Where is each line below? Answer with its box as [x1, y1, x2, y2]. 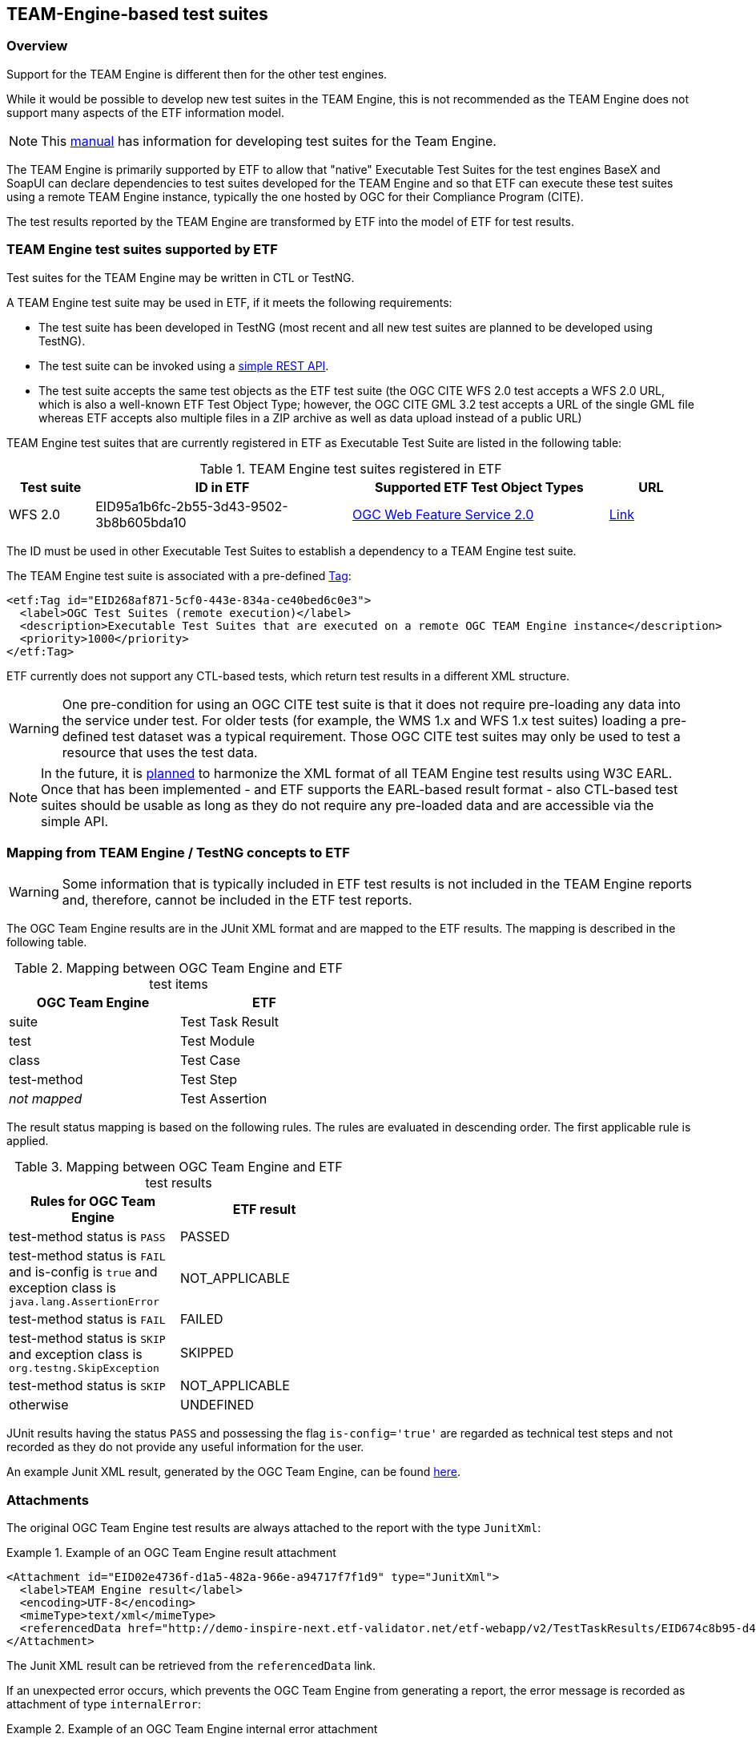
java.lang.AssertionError [9, 1296, 159, 1309]
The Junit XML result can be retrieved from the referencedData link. [6, 1659, 376, 1673]
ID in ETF [195, 478, 250, 495]
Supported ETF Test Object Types [375, 478, 584, 495]
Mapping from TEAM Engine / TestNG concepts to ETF [6, 844, 350, 861]
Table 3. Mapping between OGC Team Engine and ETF [14, 1159, 343, 1175]
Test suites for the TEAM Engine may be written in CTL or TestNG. [6, 270, 355, 284]
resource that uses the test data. [62, 744, 258, 760]
